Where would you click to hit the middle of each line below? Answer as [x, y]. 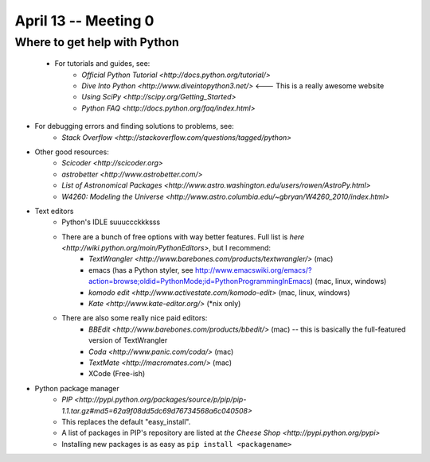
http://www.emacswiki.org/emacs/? [254, 270]
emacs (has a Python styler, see [141, 270]
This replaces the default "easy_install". [126, 421]
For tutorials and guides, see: [102, 64]
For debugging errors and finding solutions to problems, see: [134, 126]
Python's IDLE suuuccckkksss [111, 222]
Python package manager [77, 388]
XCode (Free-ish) [117, 374]
